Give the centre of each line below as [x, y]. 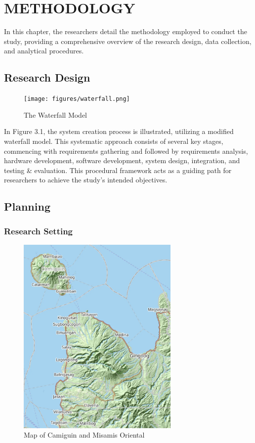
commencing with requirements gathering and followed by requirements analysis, [126, 151]
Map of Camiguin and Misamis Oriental [84, 435]
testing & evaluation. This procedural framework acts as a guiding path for [118, 170]
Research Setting [39, 231]
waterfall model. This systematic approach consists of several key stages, [114, 141]
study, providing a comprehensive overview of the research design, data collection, [128, 41]
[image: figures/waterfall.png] [77, 99]
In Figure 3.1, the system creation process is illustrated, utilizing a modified [119, 131]
